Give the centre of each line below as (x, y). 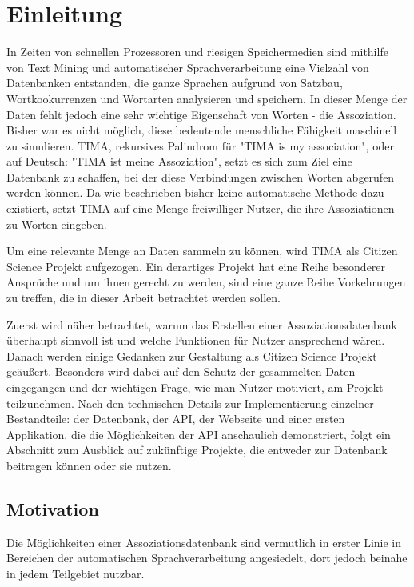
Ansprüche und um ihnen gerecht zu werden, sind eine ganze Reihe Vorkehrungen (206, 282)
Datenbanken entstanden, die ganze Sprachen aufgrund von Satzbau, (175, 83)
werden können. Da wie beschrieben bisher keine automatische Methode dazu (195, 192)
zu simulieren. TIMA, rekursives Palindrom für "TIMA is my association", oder (201, 145)
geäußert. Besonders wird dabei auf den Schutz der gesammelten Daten (181, 371)
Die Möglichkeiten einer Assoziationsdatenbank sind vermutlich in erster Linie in (204, 542)
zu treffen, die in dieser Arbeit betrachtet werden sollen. (143, 298)
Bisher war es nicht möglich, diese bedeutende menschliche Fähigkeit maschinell (202, 130)
